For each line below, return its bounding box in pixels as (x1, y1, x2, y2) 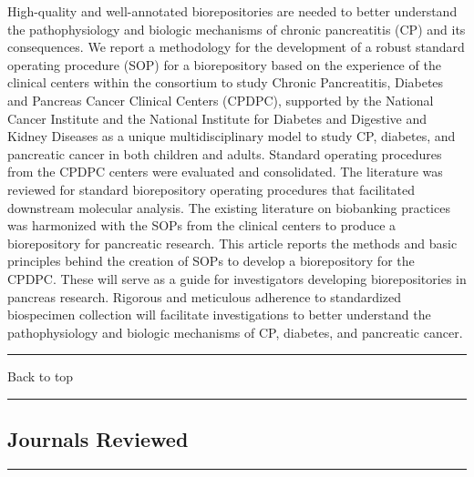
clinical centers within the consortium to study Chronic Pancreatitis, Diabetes (7, 73, 444, 92)
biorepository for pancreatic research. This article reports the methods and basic (7, 233, 458, 252)
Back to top (7, 367, 74, 386)
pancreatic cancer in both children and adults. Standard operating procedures (7, 144, 442, 163)
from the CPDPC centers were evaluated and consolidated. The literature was (7, 162, 443, 181)
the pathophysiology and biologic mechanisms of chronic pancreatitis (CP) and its (7, 19, 466, 38)
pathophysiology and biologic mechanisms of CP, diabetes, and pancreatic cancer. (7, 322, 463, 341)
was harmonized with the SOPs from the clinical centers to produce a (7, 216, 397, 235)
